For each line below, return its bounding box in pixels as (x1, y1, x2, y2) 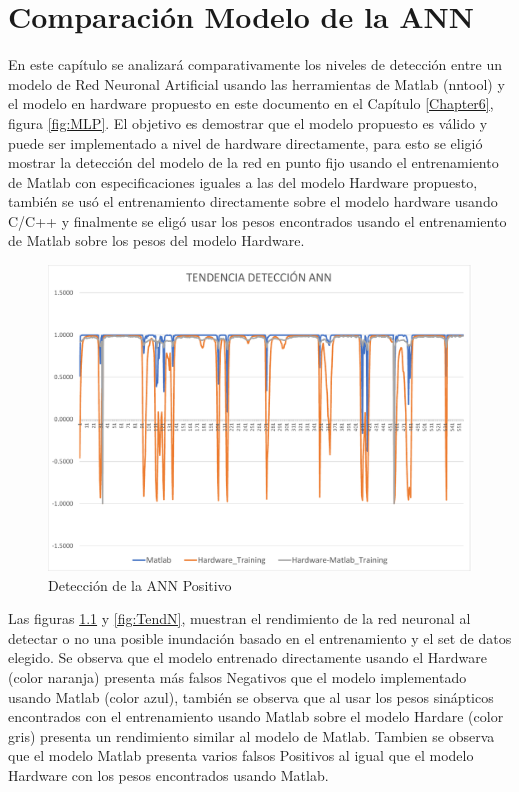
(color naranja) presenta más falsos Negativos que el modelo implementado (8, 667, 467, 688)
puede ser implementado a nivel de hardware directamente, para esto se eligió (8, 132, 483, 153)
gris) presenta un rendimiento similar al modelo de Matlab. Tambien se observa (8, 725, 495, 746)
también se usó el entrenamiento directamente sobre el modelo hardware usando (8, 191, 498, 212)
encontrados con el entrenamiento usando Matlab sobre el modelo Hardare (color (8, 706, 504, 727)
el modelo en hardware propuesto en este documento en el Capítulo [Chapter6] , (8, 93, 494, 114)
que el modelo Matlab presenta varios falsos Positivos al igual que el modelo (8, 745, 474, 766)
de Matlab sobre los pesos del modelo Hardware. (8, 230, 305, 251)
